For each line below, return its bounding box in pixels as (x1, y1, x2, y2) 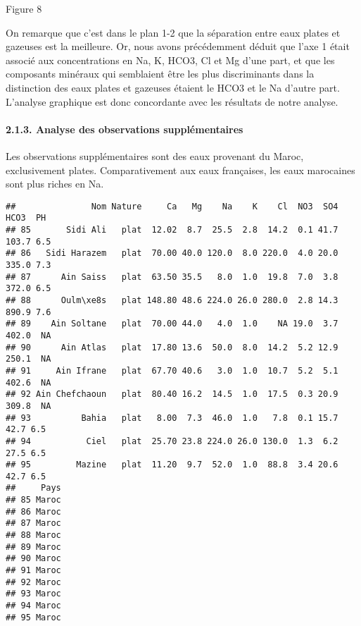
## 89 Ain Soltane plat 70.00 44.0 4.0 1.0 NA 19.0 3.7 (6, 319, 338, 329)
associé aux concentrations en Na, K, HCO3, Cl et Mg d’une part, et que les (6, 52, 335, 67)
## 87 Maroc (6, 518, 61, 529)
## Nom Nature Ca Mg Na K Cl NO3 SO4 (6, 201, 338, 211)
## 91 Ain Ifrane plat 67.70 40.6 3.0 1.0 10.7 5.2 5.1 (6, 365, 338, 376)
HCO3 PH (6, 213, 46, 223)
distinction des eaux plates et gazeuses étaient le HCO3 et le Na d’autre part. (6, 80, 340, 94)
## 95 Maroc (6, 612, 61, 622)
